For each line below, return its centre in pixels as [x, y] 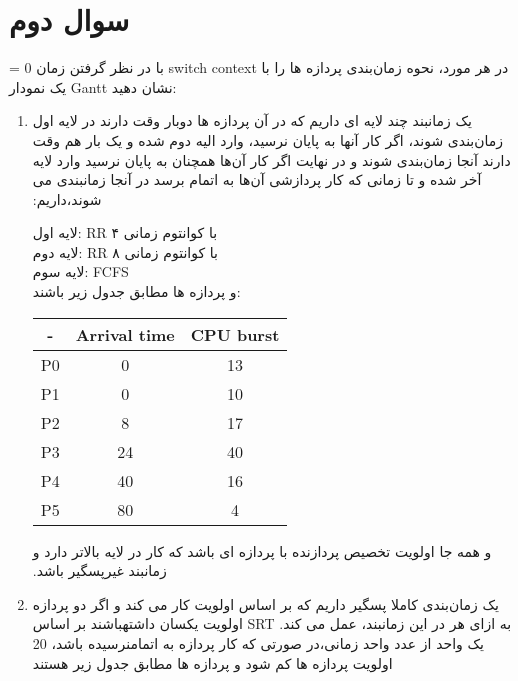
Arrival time [125, 334]
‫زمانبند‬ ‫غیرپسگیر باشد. [99, 570]
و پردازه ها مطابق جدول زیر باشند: [136, 291]
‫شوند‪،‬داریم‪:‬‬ [67, 198]
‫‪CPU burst [235, 334]
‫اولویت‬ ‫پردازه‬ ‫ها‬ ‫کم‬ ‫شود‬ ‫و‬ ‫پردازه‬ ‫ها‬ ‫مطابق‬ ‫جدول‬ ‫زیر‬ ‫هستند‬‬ [212, 662]
